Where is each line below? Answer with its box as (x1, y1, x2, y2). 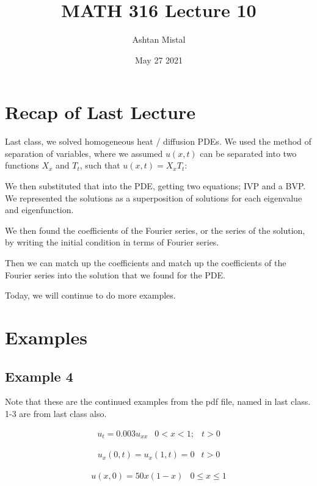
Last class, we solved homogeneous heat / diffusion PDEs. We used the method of (5, 135, 312, 148)
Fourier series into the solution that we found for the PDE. (5, 268, 225, 281)
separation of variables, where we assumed (5, 147, 163, 159)
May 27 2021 (134, 53, 183, 66)
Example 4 (5, 366, 73, 385)
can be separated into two (200, 147, 297, 159)
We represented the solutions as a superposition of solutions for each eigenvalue (5, 191, 302, 204)
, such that (79, 159, 120, 172)
